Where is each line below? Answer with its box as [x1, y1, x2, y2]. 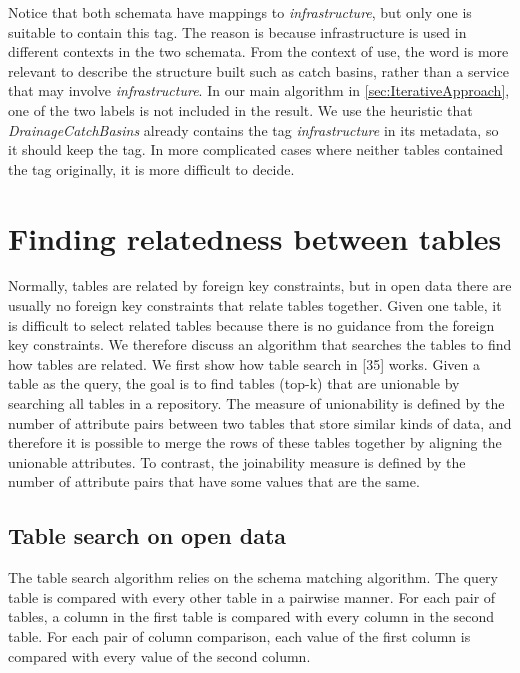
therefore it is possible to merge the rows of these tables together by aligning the [8, 432, 502, 453]
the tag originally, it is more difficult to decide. [8, 158, 295, 179]
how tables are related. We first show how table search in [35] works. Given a [8, 353, 480, 374]
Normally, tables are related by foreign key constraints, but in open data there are [8, 275, 512, 296]
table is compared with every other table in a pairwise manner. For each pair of [8, 586, 496, 607]
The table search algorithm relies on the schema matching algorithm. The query [8, 567, 498, 588]
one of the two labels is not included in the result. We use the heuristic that [8, 99, 473, 120]
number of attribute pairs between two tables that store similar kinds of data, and [8, 412, 512, 433]
